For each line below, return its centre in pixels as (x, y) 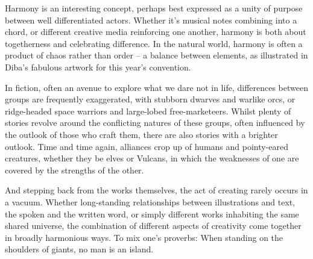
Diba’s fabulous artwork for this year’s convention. (98, 67)
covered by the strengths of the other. (74, 170)
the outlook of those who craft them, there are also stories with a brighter (141, 134)
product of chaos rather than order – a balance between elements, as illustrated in (156, 55)
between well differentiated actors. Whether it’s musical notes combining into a (151, 20)
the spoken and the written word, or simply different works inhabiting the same (152, 214)
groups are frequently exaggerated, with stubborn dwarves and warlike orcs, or (150, 99)
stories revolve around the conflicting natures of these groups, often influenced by (155, 123)
